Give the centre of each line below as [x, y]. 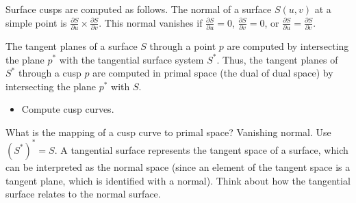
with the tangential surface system [131, 59]
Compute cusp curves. [68, 109]
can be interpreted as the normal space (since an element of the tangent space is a [178, 166]
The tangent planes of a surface [72, 45]
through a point [183, 45]
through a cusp [50, 73]
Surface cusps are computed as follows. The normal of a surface [139, 9]
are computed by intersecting [288, 45]
